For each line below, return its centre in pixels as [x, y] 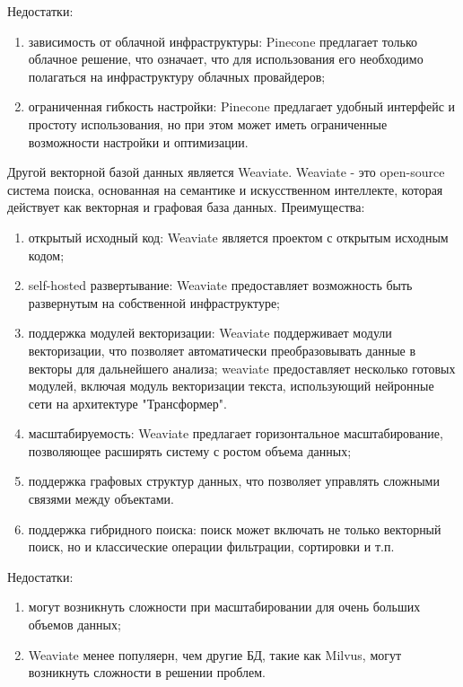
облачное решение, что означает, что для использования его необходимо [226, 59]
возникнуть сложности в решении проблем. [147, 672]
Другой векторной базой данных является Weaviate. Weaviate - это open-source [226, 172]
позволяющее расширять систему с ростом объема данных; [190, 450]
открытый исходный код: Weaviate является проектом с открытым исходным [238, 237]
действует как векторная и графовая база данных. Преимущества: [186, 207]
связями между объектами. [101, 499]
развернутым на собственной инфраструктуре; [154, 302]
